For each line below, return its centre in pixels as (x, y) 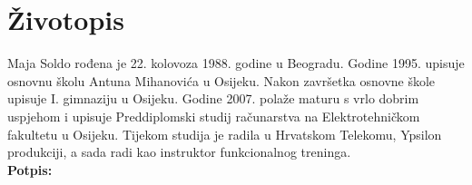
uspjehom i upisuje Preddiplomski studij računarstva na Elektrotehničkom (214, 116)
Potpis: (30, 169)
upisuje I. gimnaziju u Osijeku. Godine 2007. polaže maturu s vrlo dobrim (213, 98)
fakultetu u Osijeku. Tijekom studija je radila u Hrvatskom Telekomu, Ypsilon (225, 134)
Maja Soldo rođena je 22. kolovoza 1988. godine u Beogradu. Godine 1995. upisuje (236, 63)
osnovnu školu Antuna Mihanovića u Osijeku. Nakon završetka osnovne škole (221, 80)
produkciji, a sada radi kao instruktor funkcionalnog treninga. (179, 152)
